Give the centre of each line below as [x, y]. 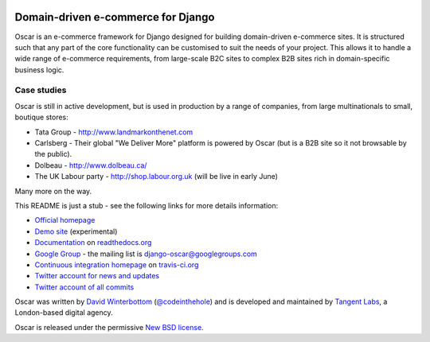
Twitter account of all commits [84, 287]
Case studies [41, 90]
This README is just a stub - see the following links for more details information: [147, 205]
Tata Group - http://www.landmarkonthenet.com [114, 132]
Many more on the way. [53, 191]
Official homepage [65, 220]
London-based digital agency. [64, 313]
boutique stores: [42, 117]
